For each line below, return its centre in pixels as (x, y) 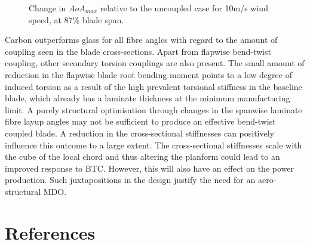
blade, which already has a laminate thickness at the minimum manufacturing (148, 98)
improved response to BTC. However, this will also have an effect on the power (149, 168)
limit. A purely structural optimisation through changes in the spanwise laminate (154, 109)
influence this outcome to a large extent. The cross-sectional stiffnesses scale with (154, 145)
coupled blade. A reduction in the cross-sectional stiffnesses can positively (139, 133)
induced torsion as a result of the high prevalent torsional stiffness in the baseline (154, 86)
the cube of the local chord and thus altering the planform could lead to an (142, 156)
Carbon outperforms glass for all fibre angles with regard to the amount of (141, 40)
